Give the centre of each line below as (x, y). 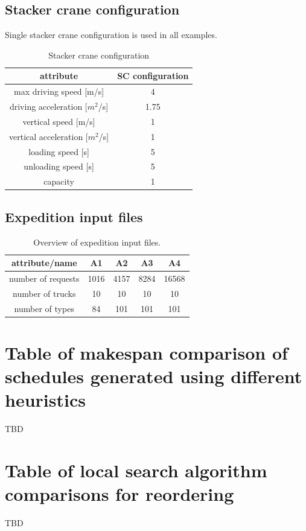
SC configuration (153, 76)
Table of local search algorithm (136, 470)
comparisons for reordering (120, 494)
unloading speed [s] (59, 166)
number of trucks (44, 293)
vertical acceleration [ (49, 136)
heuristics (45, 400)
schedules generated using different (154, 376)
